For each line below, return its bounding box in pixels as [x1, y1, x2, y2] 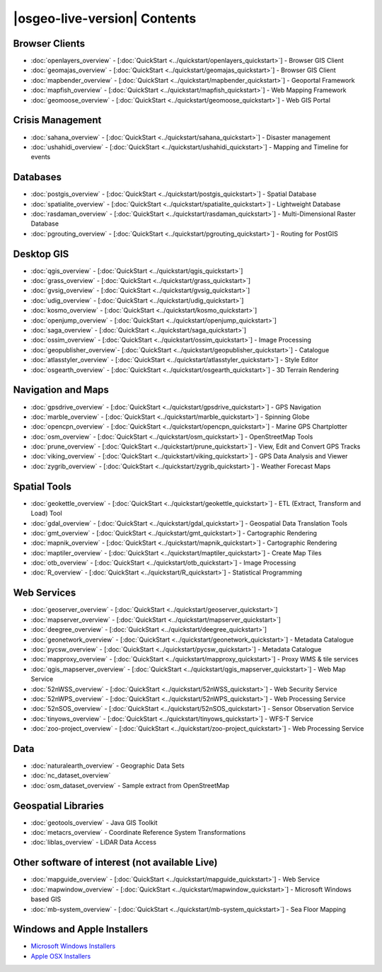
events [30, 153, 51, 161]
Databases [13, 171, 62, 183]
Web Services [13, 587, 76, 599]
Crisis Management [13, 114, 102, 127]
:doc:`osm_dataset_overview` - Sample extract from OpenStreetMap [30, 781, 230, 789]
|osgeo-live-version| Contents [13, 11, 197, 26]
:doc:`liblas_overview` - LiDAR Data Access [30, 838, 157, 847]
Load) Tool [30, 509, 63, 518]
